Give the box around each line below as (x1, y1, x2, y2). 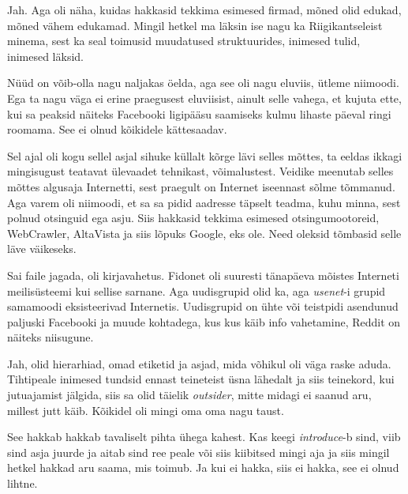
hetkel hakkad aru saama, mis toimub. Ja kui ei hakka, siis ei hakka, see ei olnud (7, 459, 399, 476)
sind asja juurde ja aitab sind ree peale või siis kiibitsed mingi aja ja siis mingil (7, 443, 390, 460)
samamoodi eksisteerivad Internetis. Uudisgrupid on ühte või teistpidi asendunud (7, 298, 399, 315)
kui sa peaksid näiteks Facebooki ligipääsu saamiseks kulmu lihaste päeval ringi (7, 105, 391, 122)
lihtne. (7, 475, 38, 492)
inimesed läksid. (7, 47, 84, 64)
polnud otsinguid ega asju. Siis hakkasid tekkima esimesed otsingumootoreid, (7, 209, 380, 226)
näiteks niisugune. (7, 329, 94, 345)
